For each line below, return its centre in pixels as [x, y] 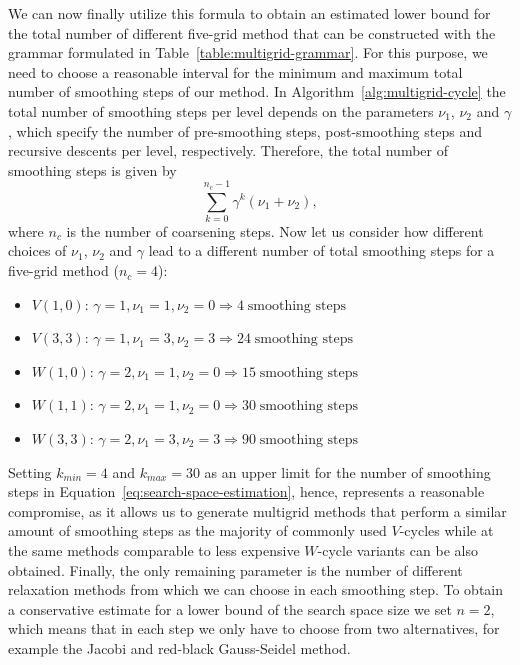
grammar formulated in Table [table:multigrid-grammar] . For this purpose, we [248, 52]
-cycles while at [446, 530]
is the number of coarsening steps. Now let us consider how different [275, 230]
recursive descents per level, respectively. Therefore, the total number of [228, 150]
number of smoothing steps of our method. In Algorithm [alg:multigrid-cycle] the [257, 91]
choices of [37, 250]
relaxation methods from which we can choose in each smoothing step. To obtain [256, 589]
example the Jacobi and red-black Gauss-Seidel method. [179, 647]
